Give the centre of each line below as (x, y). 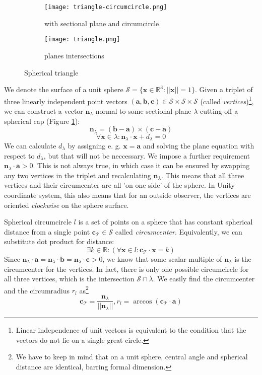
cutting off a (219, 110)
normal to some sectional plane (143, 110)
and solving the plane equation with (199, 146)
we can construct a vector (44, 110)
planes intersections (74, 55)
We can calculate (30, 146)
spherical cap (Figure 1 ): (42, 121)
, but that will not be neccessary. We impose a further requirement (147, 155)
